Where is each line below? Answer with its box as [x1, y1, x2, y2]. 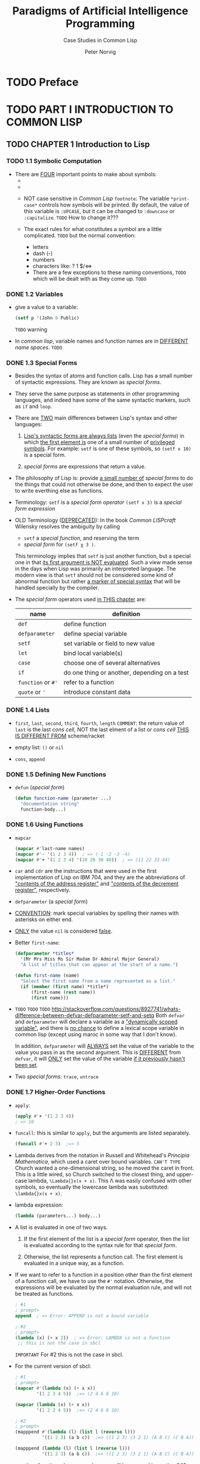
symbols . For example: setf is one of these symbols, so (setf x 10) [23, 445, 192, 452]
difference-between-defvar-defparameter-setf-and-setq [14, 1012, 155, 1019]
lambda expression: [14, 1201, 64, 1208]
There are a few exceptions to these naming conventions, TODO [32, 269, 186, 276]
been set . [14, 1062, 39, 1069]
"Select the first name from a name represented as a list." [20, 978, 176, 984]
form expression [14, 505, 56, 512]
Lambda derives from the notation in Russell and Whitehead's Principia [14, 1152, 190, 1159]
